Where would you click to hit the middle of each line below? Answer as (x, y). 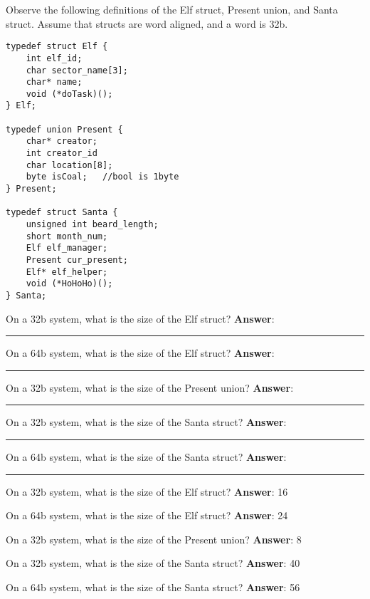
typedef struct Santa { (62, 213)
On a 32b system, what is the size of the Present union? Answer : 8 (154, 539)
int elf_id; (54, 58)
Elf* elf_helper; (67, 272)
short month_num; (67, 236)
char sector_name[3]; (77, 70)
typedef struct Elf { (57, 47)
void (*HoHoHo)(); (69, 284)
